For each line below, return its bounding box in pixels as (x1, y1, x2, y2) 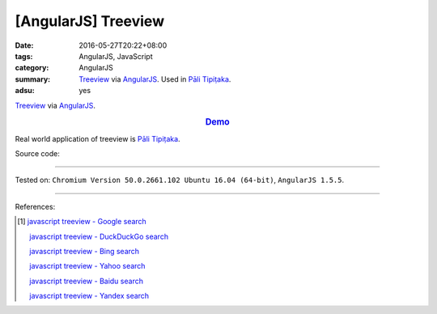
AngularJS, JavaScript (78, 51, 153, 61)
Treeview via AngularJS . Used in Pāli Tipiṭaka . (78, 74, 231, 84)
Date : (15, 40, 34, 50)
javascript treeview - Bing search (29, 246, 140, 256)
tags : (15, 51, 33, 61)
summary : (15, 74, 51, 84)
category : (15, 63, 49, 73)
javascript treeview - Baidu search (29, 276, 143, 286)
